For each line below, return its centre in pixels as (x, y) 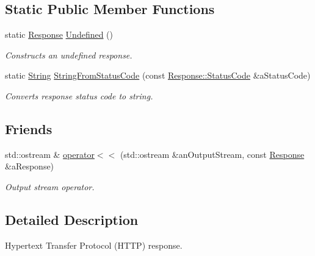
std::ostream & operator (50, 154)
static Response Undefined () (59, 34)
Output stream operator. (50, 186)
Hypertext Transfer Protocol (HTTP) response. (94, 245)
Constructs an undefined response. (69, 55)
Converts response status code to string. (79, 95)
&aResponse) (30, 166)
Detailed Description (72, 219)
